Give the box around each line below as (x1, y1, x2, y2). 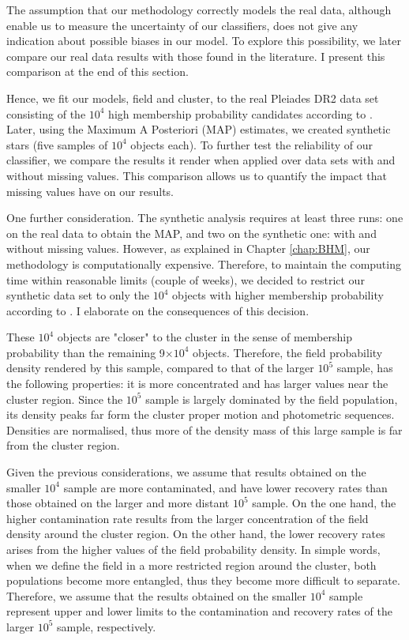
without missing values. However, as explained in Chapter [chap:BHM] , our (6, 240, 370, 257)
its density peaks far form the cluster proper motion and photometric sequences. (6, 406, 395, 423)
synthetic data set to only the (6, 287, 149, 303)
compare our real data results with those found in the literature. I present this (6, 47, 385, 64)
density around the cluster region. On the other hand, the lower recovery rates (6, 525, 385, 542)
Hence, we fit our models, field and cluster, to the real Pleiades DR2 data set (6, 89, 379, 106)
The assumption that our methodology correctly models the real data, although (6, 2, 392, 17)
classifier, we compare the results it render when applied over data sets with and (6, 152, 396, 168)
